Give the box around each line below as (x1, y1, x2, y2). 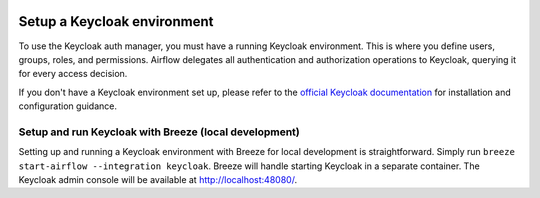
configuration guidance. (18, 100, 117, 112)
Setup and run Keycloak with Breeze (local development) (18, 125, 300, 139)
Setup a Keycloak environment (18, 13, 214, 30)
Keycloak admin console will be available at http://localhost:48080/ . (18, 174, 298, 185)
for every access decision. (18, 68, 128, 80)
